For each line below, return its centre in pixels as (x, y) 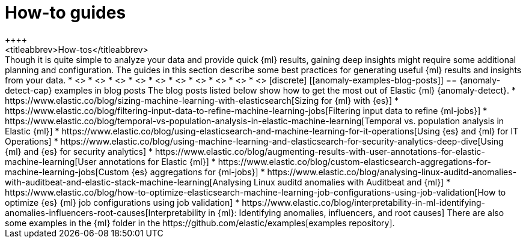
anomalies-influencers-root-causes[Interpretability (106, 212)
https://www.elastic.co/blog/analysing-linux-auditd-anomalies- (392, 172)
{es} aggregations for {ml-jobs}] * (198, 172)
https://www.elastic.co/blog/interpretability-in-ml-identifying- (363, 202)
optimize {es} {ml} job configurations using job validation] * (122, 202)
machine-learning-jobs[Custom (67, 172)
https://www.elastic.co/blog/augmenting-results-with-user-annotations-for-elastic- (320, 151)
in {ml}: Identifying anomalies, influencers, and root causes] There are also (356, 212)
